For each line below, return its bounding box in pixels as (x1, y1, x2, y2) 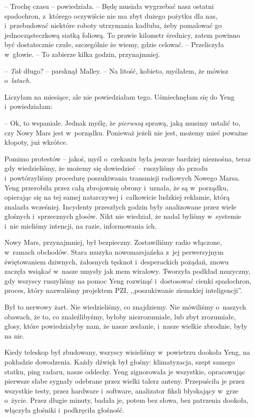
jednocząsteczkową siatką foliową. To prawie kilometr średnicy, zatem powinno (4, 29, 240, 40)
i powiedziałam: (4, 101, 53, 111)
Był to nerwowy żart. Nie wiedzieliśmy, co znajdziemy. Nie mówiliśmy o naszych (4, 302, 246, 312)
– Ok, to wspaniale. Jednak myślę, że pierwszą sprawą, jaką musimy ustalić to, (4, 117, 241, 128)
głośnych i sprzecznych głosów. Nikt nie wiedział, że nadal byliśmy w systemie (4, 211, 241, 221)
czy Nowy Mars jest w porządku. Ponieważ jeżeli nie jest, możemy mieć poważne (4, 127, 248, 137)
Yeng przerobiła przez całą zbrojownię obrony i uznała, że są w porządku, (4, 182, 229, 192)
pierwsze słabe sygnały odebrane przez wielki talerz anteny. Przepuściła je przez (4, 376, 245, 386)
